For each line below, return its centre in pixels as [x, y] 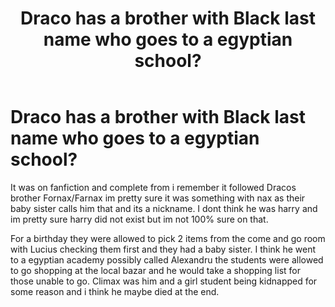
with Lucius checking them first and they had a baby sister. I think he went [163, 249]
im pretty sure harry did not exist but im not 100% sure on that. [139, 219]
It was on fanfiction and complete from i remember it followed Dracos [153, 187]
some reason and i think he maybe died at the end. [115, 291]
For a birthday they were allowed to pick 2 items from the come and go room [168, 238]
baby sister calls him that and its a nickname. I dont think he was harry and [164, 208]
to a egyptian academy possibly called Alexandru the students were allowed [167, 259]
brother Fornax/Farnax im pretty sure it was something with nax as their [158, 198]
